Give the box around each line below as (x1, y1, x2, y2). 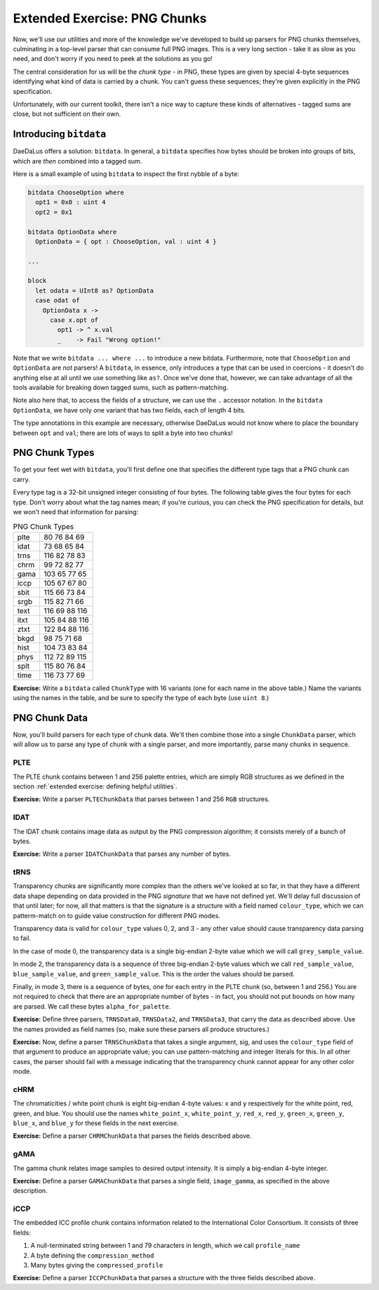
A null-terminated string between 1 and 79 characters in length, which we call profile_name (30, 1242, 300, 1250)
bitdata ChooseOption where (27, 188, 124, 196)
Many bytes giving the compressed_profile (30, 1261, 164, 1270)
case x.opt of (50, 316, 98, 324)
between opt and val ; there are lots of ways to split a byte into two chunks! (13, 429, 233, 437)
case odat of (35, 297, 80, 304)
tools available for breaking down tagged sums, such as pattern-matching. (13, 383, 229, 391)
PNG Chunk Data (13, 712, 88, 724)
